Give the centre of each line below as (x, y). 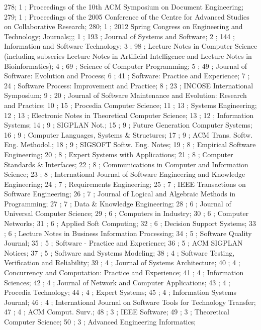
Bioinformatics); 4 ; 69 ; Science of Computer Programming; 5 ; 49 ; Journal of (126, 66)
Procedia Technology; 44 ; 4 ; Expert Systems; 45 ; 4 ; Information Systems (120, 292)
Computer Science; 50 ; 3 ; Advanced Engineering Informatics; (100, 321)
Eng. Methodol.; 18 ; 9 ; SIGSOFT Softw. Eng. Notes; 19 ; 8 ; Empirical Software (130, 144)
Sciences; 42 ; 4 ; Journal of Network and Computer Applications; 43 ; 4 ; (117, 282)
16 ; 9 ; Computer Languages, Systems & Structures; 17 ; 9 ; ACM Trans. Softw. (128, 134)
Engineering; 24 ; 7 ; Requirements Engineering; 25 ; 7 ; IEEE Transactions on (125, 184)
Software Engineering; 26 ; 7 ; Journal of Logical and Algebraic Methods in (120, 194)
